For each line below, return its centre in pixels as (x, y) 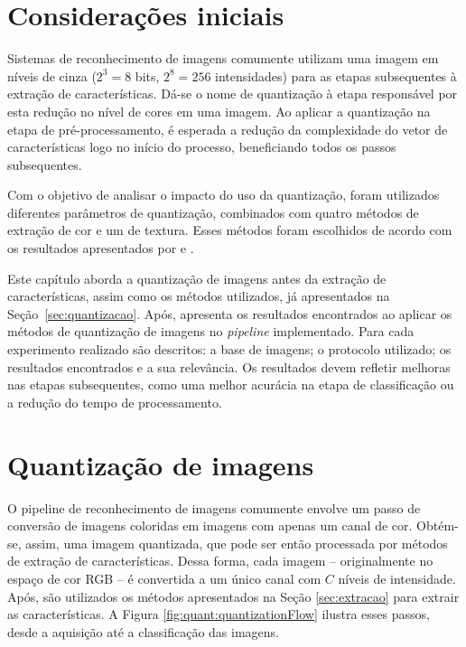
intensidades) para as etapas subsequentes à (336, 75)
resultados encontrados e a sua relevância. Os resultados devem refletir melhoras (229, 366)
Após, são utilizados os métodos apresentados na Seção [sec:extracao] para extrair (233, 596)
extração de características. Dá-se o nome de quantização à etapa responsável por (233, 94)
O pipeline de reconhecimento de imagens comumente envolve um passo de (214, 507)
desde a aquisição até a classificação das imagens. (144, 631)
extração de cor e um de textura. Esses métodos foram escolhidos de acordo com (230, 230)
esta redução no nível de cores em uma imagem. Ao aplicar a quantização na (219, 111)
